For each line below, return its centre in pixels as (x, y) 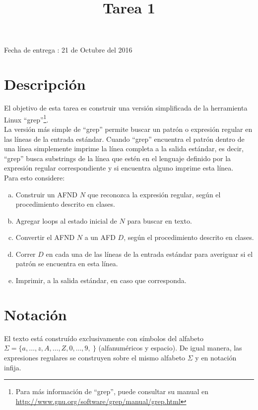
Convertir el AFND (45, 237)
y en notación (216, 357)
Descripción (45, 84)
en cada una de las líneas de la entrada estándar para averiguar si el (149, 254)
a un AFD (100, 237)
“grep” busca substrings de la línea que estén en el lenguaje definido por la (118, 158)
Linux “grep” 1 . (26, 118)
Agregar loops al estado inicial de (66, 220)
